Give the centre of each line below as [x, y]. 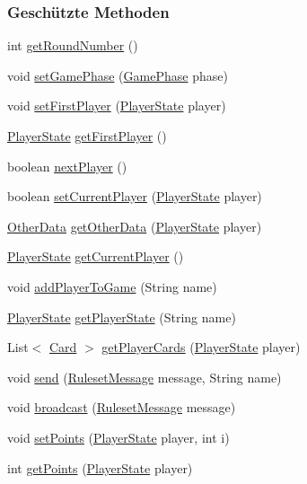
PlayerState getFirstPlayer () [87, 136]
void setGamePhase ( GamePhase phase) [118, 75]
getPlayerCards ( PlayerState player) [201, 347]
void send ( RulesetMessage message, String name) [145, 377]
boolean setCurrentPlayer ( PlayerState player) [135, 196]
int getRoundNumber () [73, 45]
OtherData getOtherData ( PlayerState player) [135, 226]
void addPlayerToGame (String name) [112, 286]
